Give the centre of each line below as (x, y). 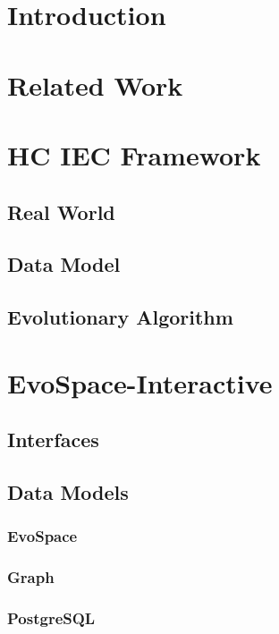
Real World (61, 211)
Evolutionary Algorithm (120, 317)
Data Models (68, 492)
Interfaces (53, 440)
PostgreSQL (51, 618)
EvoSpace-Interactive (140, 382)
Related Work (95, 85)
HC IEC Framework (134, 154)
